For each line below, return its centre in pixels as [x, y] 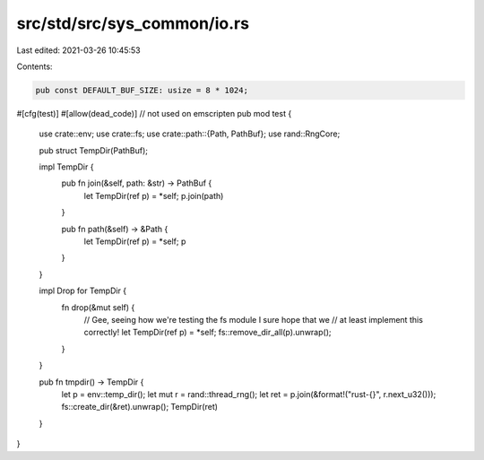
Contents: [35, 66]
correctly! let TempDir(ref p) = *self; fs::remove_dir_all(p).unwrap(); [207, 333]
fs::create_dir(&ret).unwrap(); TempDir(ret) [140, 407]
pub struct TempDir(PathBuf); [93, 150]
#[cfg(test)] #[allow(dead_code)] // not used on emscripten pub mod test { [154, 113]
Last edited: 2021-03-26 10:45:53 [78, 50]
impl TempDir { [66, 167]
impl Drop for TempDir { [83, 291]
